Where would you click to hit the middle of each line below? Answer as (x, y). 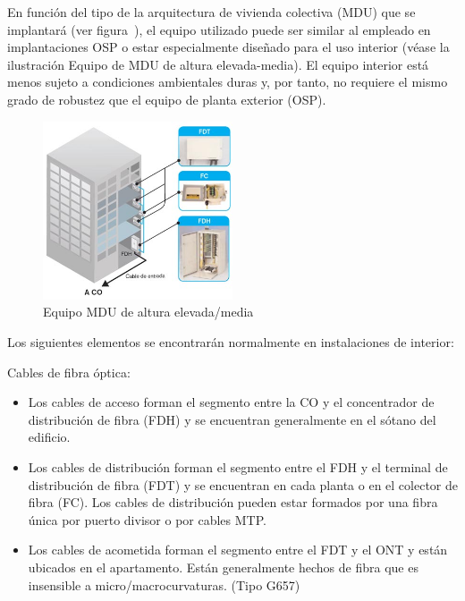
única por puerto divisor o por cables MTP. (147, 519)
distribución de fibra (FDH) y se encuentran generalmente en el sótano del (232, 419)
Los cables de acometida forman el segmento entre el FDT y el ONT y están (238, 550)
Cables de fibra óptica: (69, 372)
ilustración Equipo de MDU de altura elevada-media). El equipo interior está (218, 64)
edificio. (49, 437)
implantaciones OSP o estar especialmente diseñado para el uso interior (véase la (228, 47)
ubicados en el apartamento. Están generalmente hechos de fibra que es (223, 567)
